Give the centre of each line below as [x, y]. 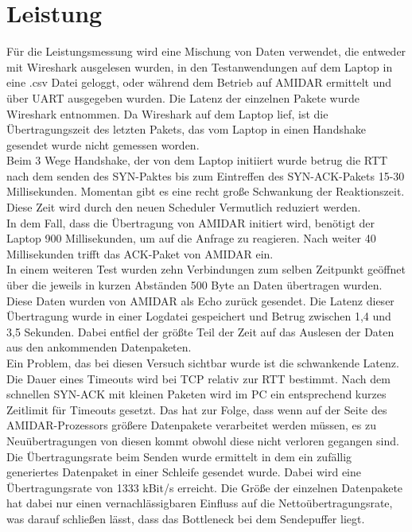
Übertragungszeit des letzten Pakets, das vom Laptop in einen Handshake [186, 129]
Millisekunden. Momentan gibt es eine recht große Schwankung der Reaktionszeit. [206, 191]
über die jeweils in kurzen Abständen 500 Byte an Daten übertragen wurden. [194, 285]
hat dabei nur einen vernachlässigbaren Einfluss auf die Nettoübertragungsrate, [200, 503]
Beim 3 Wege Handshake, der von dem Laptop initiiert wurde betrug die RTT [197, 160]
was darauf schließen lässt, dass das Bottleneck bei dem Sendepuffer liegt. [186, 518]
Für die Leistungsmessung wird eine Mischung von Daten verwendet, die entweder [206, 51]
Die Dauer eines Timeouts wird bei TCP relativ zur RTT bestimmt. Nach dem [198, 378]
